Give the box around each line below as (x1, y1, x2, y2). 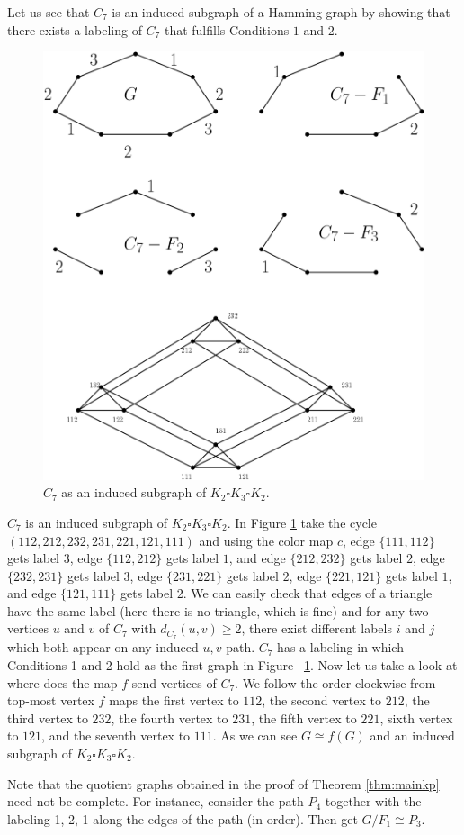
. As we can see (212, 726, 298, 745)
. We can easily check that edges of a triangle (183, 584, 433, 603)
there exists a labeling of (7, 20, 142, 39)
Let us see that (7, 3, 90, 21)
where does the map (7, 673, 118, 692)
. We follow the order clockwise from (235, 673, 436, 692)
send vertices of (131, 673, 217, 692)
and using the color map (199, 531, 334, 549)
